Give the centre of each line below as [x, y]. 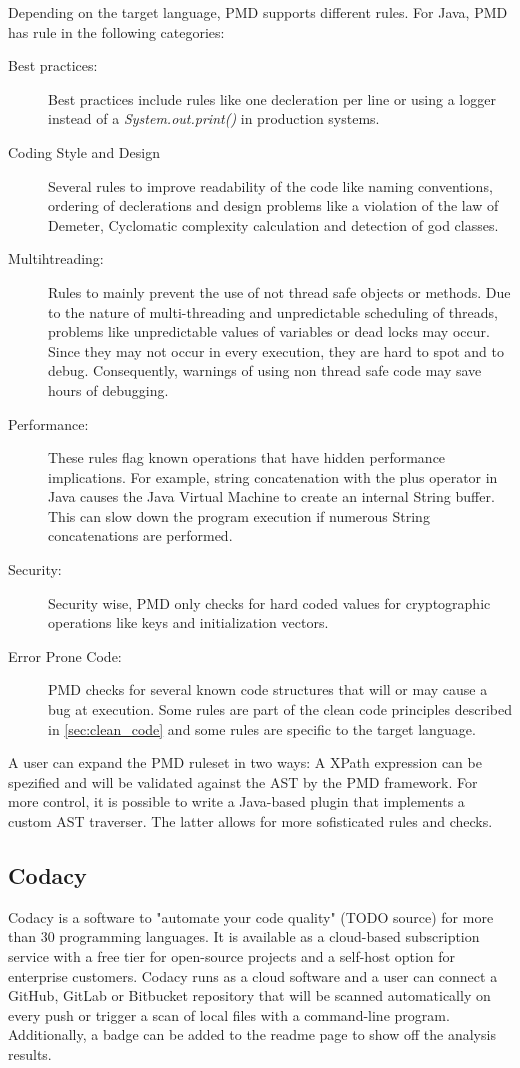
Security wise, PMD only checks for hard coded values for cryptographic [269, 602]
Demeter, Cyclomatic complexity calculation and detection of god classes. [273, 224]
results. [30, 1053]
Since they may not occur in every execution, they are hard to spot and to [276, 350]
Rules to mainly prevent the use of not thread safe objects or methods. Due [279, 291]
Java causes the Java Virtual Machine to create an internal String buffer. [271, 496]
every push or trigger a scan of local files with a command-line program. [229, 1014]
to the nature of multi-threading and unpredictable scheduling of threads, [273, 311]
